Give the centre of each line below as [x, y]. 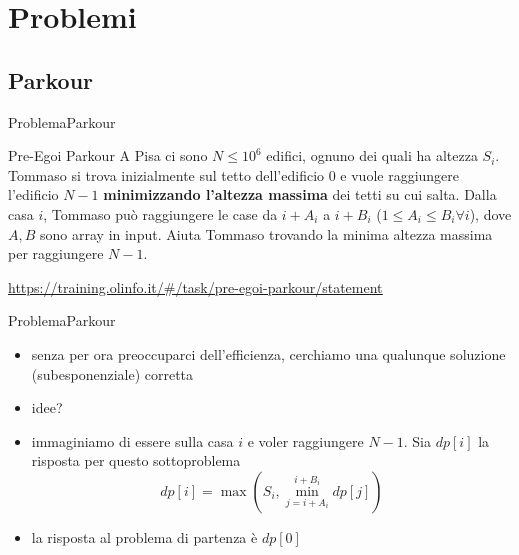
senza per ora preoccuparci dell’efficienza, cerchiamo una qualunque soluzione [268, 353]
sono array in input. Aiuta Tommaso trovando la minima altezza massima [266, 233]
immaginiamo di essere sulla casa [132, 440]
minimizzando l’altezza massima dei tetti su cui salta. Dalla [300, 194]
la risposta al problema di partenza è [144, 536]
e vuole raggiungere [400, 174]
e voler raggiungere [305, 440]
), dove [490, 213]
